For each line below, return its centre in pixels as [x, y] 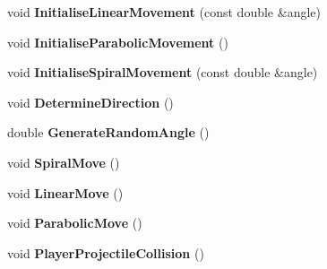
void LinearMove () [65, 192]
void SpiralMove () [64, 162]
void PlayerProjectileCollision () [106, 252]
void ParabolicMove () [75, 223]
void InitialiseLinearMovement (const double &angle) [164, 12]
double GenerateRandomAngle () [108, 132]
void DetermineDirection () [90, 102]
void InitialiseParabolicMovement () [118, 42]
